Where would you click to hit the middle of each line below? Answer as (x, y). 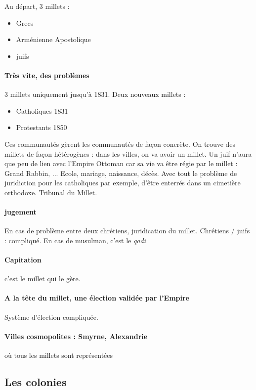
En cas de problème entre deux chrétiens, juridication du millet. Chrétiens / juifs (127, 231)
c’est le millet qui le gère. (43, 279)
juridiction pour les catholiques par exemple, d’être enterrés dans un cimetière (123, 183)
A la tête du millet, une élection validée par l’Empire (97, 298)
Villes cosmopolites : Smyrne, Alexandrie (76, 336)
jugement (21, 212)
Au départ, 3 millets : (37, 6)
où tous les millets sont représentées (59, 355)
